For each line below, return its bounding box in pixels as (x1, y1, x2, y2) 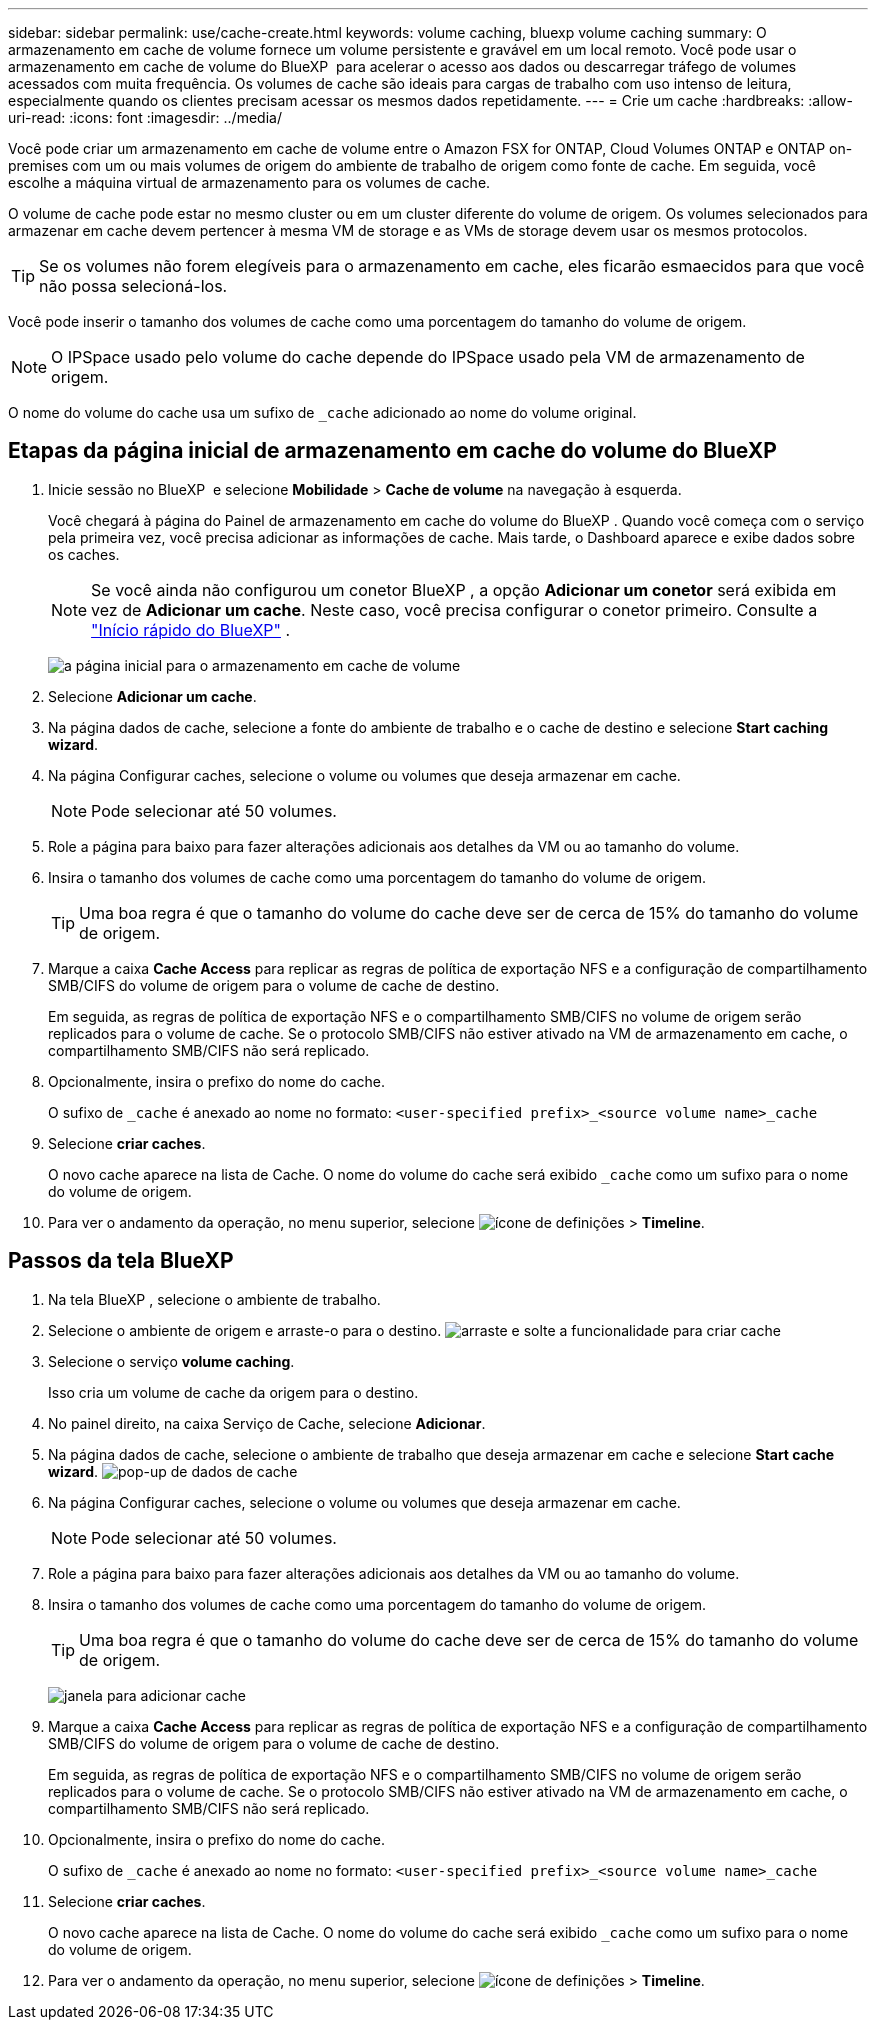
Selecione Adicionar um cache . (48, 687, 257, 705)
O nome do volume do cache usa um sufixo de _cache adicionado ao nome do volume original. (8, 404, 637, 421)
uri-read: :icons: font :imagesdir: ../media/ (8, 109, 282, 126)
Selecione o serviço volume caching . (48, 1352, 295, 1370)
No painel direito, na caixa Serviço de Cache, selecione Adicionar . (48, 1414, 486, 1432)
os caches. (48, 545, 120, 563)
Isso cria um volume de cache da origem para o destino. (48, 1383, 419, 1401)
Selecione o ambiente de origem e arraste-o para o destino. (48, 1321, 442, 1339)
